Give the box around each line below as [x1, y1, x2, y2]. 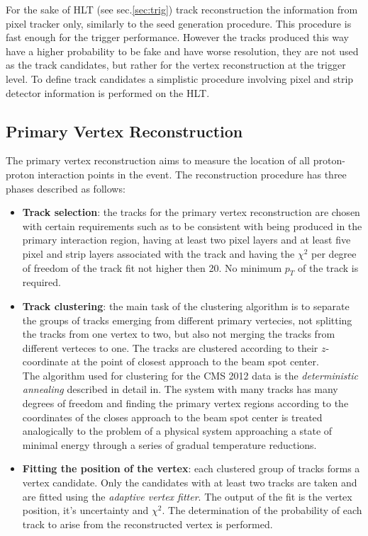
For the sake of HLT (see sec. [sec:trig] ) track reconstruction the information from [6, 2, 358, 16]
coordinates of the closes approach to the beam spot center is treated [22, 409, 323, 424]
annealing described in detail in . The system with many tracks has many [22, 382, 338, 397]
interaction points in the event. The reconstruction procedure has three [38, 166, 347, 181]
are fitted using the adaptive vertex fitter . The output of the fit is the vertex [22, 489, 352, 503]
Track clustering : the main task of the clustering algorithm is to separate [22, 298, 350, 313]
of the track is [297, 260, 359, 275]
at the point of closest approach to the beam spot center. [71, 354, 319, 369]
